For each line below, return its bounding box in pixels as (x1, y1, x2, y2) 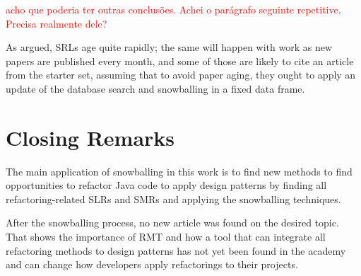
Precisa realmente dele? (6, 16, 107, 30)
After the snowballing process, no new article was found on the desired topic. (6, 215, 339, 230)
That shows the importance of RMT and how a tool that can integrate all (6, 229, 326, 244)
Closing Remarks (6, 122, 175, 151)
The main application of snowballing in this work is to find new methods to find (6, 163, 353, 178)
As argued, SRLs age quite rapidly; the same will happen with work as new (6, 40, 333, 54)
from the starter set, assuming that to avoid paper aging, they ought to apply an (6, 67, 356, 82)
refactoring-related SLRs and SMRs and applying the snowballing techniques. (6, 191, 341, 206)
